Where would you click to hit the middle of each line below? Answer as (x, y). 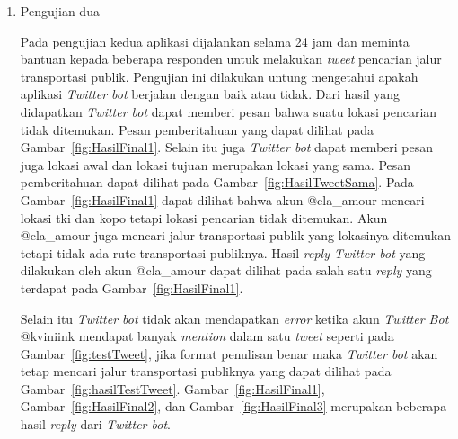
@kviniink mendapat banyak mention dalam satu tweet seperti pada (207, 336)
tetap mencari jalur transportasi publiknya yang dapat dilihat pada (206, 371)
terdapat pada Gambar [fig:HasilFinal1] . (132, 287)
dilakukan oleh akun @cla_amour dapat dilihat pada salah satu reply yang (226, 270)
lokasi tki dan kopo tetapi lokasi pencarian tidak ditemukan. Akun (204, 217)
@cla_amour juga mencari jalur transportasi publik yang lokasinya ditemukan (236, 235)
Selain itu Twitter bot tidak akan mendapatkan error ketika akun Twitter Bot (234, 318)
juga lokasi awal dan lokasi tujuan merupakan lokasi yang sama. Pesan (216, 164)
